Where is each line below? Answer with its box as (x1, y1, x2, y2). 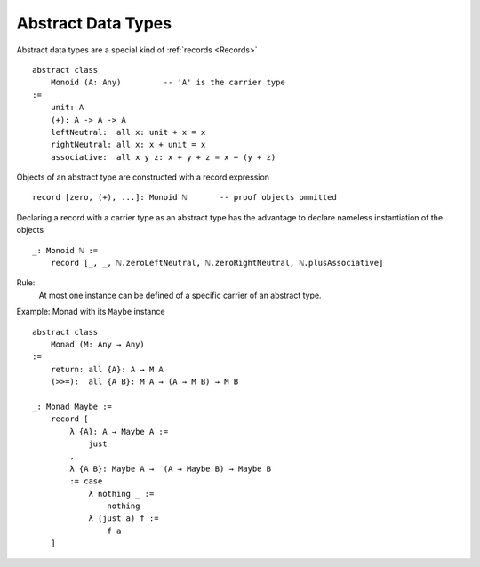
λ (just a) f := (88, 514, 159, 523)
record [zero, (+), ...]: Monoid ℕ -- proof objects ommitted (32, 192, 337, 203)
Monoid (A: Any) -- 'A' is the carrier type (50, 77, 286, 88)
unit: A (50, 102, 84, 113)
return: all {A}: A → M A (50, 364, 164, 374)
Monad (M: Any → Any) (50, 339, 146, 349)
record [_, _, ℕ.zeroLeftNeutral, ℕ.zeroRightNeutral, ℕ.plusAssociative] (50, 258, 384, 268)
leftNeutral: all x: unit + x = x (50, 127, 206, 137)
